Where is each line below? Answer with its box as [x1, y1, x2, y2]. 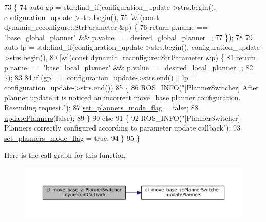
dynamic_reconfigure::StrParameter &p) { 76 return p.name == [4, 22, 208, 32]
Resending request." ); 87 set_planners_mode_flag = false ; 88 [4, 102, 198, 113]
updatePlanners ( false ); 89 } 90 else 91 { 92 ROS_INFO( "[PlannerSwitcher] [4, 112, 240, 123]
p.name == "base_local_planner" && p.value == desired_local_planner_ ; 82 [4, 62, 253, 72]
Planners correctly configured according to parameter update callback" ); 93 [4, 122, 241, 133]
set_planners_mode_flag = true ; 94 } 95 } [4, 132, 140, 143]
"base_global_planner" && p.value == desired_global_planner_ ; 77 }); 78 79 [4, 31, 253, 42]
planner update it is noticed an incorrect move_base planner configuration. [4, 92, 241, 103]
